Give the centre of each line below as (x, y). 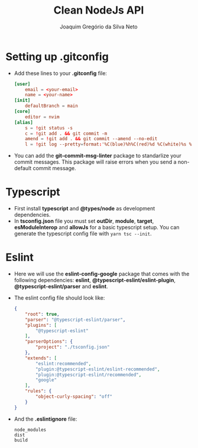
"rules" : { (38, 391)
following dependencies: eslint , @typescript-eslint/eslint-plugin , (95, 280)
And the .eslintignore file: (46, 419)
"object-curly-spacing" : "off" (74, 397)
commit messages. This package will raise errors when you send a (95, 162)
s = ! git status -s (49, 128)
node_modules (30, 430)
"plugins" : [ (41, 325)
